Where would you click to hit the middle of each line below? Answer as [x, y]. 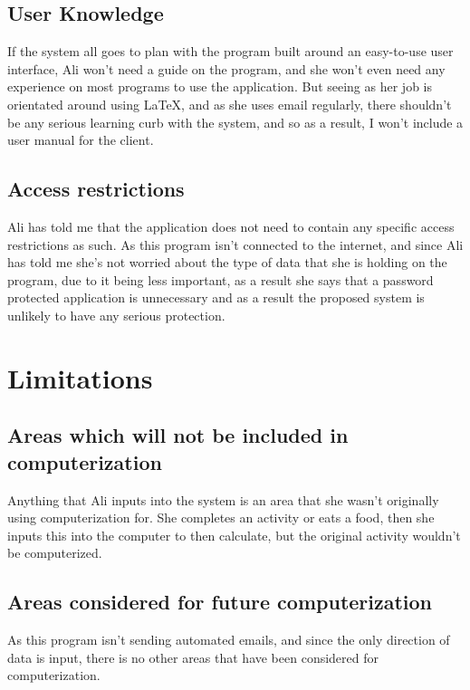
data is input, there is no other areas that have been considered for [193, 657]
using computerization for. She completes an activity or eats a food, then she [221, 517]
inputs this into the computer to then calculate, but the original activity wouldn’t [234, 535]
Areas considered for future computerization [220, 602]
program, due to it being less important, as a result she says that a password [221, 279]
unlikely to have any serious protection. [116, 315]
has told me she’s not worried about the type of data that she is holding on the [227, 262]
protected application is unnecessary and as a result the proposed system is [216, 297]
